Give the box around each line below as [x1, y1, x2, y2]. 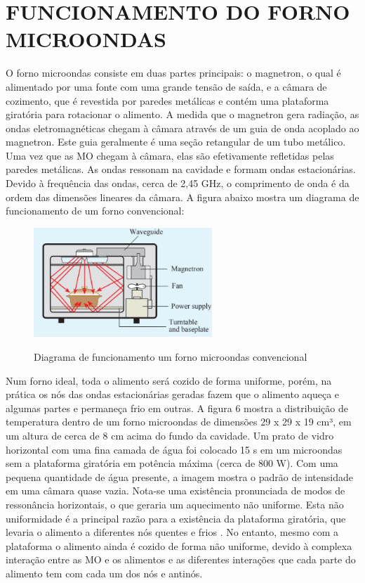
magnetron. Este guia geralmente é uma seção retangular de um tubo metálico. [6, 134, 346, 149]
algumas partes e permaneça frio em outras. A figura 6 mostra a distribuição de [6, 400, 348, 415]
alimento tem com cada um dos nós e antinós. [6, 565, 203, 580]
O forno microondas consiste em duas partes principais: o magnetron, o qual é [6, 65, 341, 80]
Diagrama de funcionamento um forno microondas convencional [34, 350, 307, 364]
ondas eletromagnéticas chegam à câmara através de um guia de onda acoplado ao [6, 120, 359, 135]
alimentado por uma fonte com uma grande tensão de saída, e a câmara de [6, 79, 327, 94]
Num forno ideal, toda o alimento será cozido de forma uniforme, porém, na [6, 373, 332, 387]
